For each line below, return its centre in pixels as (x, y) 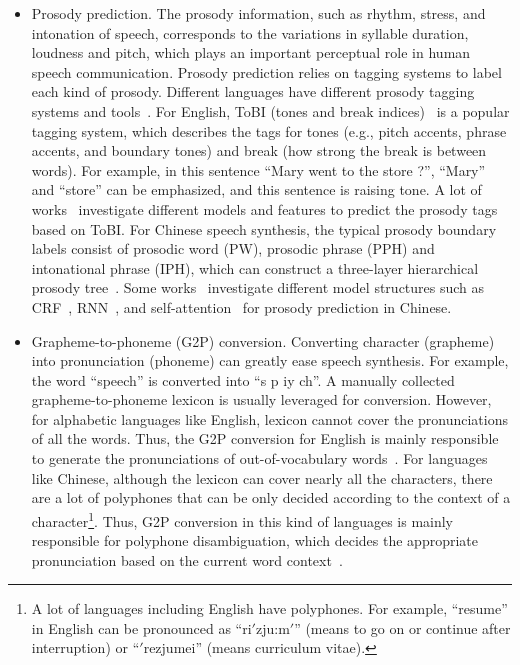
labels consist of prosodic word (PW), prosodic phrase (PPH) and (233, 248)
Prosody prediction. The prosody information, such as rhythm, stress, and (258, 13)
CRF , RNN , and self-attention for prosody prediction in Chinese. (241, 306)
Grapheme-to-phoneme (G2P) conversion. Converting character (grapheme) (263, 340)
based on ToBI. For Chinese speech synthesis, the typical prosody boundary (264, 228)
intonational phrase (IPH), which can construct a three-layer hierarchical (255, 267)
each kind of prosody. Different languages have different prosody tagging (253, 91)
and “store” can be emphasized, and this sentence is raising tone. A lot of (256, 189)
